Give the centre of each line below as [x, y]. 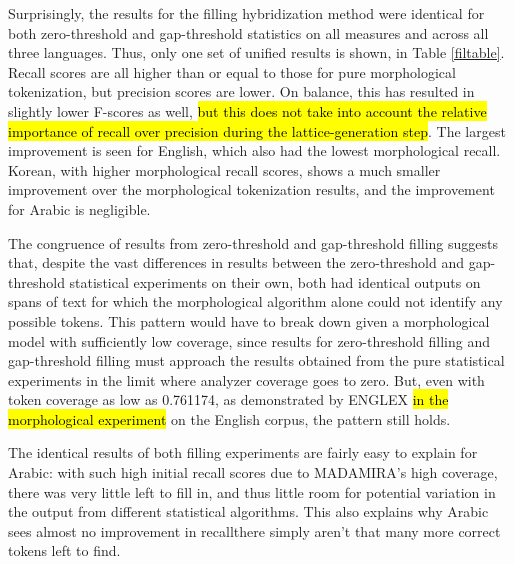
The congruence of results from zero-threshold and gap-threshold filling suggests [253, 242]
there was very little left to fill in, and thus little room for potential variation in [252, 491]
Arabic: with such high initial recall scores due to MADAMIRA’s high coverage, [253, 472]
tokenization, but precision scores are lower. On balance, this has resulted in [241, 91]
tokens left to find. [64, 550]
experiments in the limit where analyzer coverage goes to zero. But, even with [246, 379]
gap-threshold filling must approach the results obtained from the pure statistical [256, 360]
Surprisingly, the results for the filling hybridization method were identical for [246, 13]
